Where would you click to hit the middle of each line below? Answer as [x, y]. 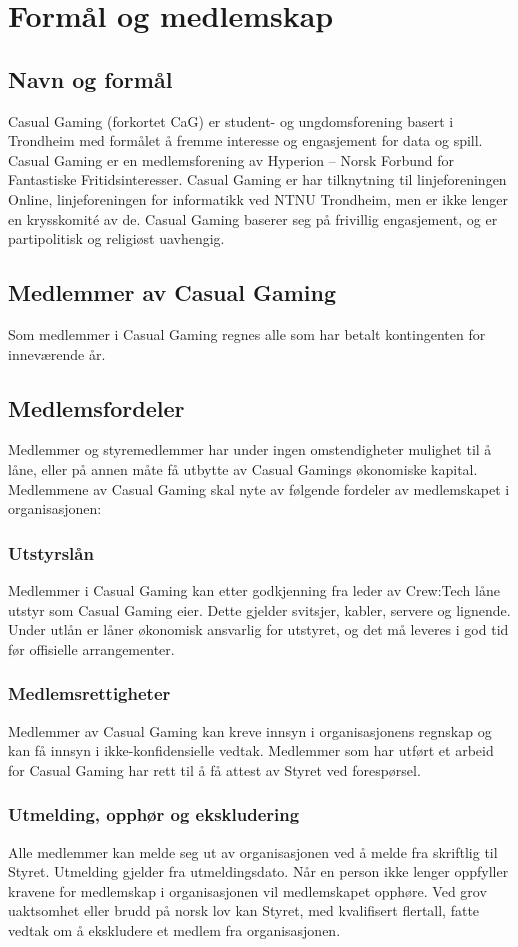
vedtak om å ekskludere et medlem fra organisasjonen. [174, 929]
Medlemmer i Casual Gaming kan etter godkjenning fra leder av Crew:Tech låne [254, 589]
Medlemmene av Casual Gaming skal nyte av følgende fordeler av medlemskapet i [259, 488]
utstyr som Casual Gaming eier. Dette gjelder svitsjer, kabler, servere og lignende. [259, 609]
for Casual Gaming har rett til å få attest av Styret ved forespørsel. [214, 769]
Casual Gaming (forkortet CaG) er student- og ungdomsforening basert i [231, 120]
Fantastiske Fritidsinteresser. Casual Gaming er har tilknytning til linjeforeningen [257, 179]
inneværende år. [57, 353]
